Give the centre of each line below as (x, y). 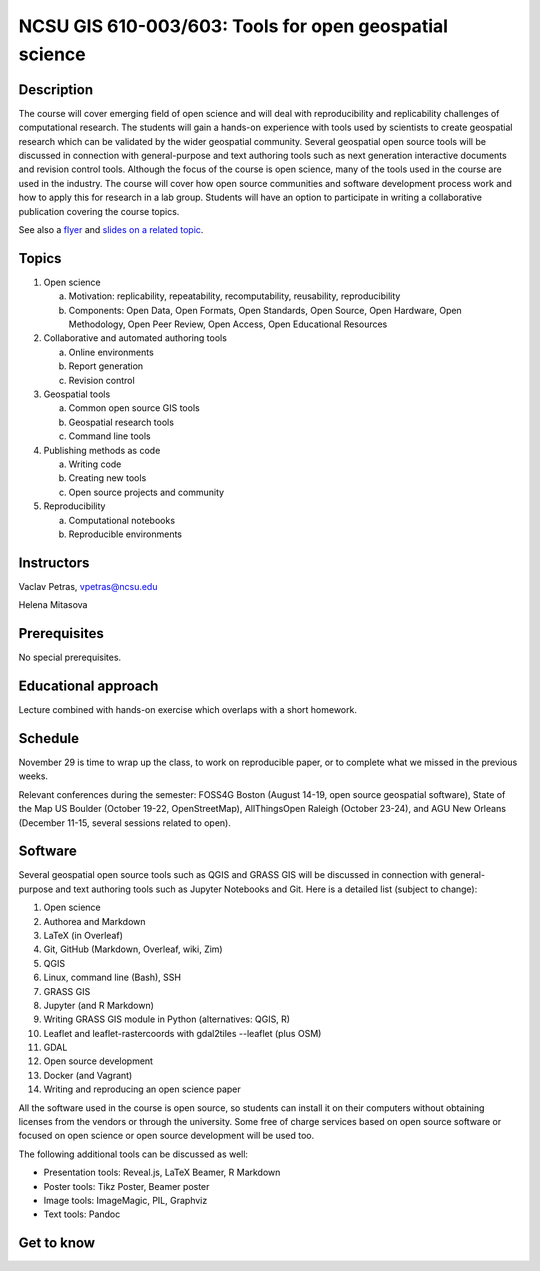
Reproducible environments (125, 534)
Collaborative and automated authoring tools (135, 338)
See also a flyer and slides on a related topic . (111, 229)
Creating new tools (107, 478)
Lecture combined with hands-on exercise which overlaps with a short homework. (187, 710)
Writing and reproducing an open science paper (142, 1089)
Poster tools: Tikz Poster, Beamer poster (126, 1186)
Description (56, 89)
